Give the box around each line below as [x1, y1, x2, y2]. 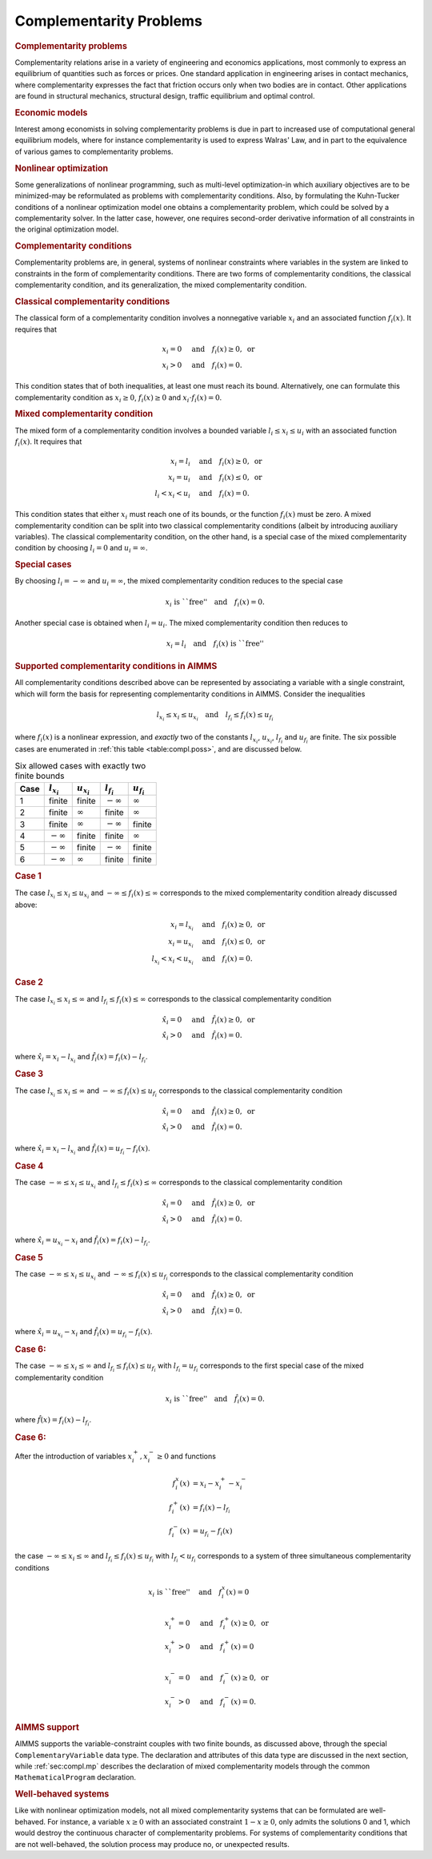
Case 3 [14, 1068, 44, 1079]
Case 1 [14, 870, 42, 881]
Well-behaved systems [14, 1788, 110, 1800]
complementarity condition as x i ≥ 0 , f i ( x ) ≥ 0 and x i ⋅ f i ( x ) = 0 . [14, 393, 222, 404]
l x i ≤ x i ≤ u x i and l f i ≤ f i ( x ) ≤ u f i [156, 710, 274, 722]
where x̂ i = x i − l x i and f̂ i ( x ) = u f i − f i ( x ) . [14, 1143, 150, 1156]
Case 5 [14, 1252, 43, 1263]
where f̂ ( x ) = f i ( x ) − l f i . [14, 1415, 92, 1428]
